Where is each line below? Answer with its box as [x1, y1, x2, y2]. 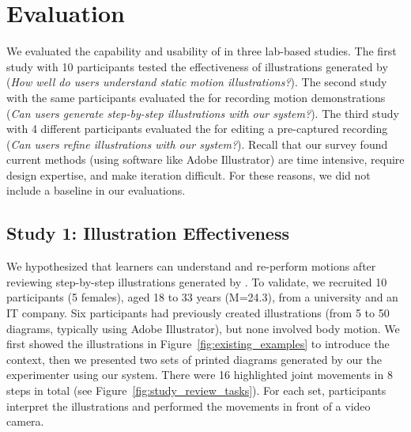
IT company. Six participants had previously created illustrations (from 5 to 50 [6, 305, 390, 321]
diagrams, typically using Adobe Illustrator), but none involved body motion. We [6, 320, 400, 336]
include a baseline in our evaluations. [6, 182, 186, 199]
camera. [6, 413, 44, 430]
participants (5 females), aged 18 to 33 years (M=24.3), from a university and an [6, 289, 398, 305]
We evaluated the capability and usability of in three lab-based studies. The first [6, 43, 397, 59]
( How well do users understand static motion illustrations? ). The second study [6, 74, 387, 90]
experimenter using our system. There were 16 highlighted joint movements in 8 [6, 366, 393, 383]
